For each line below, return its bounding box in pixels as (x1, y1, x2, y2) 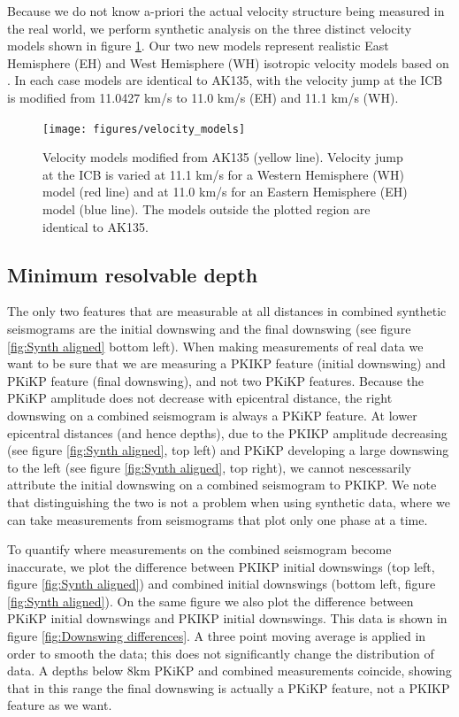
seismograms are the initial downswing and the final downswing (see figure (7, 319, 411, 337)
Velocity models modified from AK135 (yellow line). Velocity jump (42, 148, 403, 166)
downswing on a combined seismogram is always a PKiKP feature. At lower (7, 405, 417, 424)
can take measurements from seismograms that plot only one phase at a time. (7, 510, 428, 528)
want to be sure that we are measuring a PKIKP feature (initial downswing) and (7, 354, 446, 373)
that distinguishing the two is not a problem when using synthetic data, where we (7, 492, 450, 511)
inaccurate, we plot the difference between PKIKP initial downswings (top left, (7, 557, 435, 575)
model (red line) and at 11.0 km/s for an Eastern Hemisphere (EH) (42, 182, 408, 201)
